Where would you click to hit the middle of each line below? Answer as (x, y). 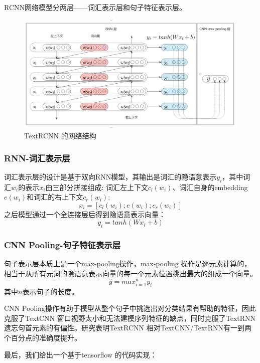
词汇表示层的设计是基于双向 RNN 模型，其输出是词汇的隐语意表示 (110, 176)
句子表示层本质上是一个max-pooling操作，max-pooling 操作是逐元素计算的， (128, 263)
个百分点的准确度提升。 (43, 337)
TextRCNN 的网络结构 (60, 135)
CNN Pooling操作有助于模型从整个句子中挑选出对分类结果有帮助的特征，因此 (130, 308)
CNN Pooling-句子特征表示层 (62, 245)
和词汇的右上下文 (55, 197)
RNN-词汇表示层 (37, 158)
